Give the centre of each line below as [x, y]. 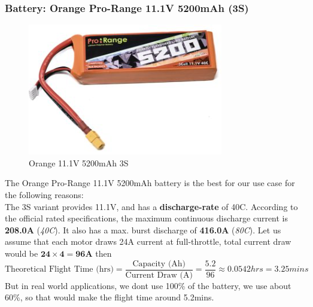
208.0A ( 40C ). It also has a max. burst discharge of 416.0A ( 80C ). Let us [143, 230]
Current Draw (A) [159, 275]
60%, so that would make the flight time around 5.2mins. [110, 297]
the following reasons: [44, 194]
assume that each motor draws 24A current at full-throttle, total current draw [148, 241]
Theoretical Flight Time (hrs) [59, 270]
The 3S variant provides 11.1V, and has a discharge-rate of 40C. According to [151, 206]
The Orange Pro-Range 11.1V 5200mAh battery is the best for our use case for [150, 183]
